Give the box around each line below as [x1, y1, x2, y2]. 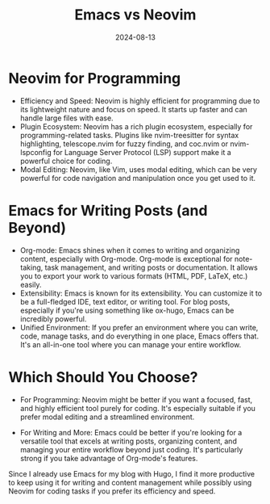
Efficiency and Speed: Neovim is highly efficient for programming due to [19, 95, 260, 106]
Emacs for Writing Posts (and [8, 201, 208, 220]
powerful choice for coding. [19, 156, 113, 166]
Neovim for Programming [8, 69, 181, 87]
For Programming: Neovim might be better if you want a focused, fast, [19, 394, 253, 405]
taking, [19, 262, 44, 272]
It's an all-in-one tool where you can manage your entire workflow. [19, 339, 242, 349]
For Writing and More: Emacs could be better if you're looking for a [19, 427, 243, 437]
